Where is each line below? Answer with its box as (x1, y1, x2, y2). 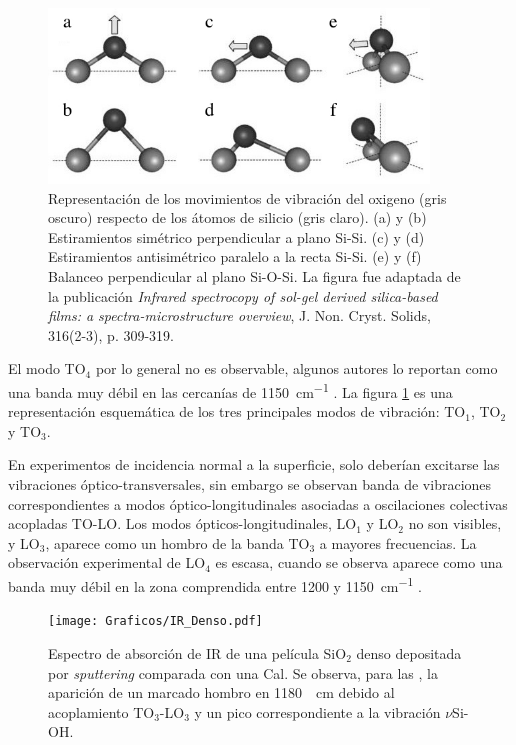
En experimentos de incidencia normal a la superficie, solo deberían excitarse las (8, 454, 500, 475)
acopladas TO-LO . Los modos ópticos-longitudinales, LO (8, 513, 357, 534)
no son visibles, (408, 513, 502, 534)
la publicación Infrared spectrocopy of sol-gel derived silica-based (48, 285, 438, 306)
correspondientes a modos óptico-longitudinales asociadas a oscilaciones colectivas (8, 493, 508, 514)
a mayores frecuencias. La (319, 532, 477, 553)
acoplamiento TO (48, 701, 155, 722)
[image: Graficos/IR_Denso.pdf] (48, 614, 263, 629)
